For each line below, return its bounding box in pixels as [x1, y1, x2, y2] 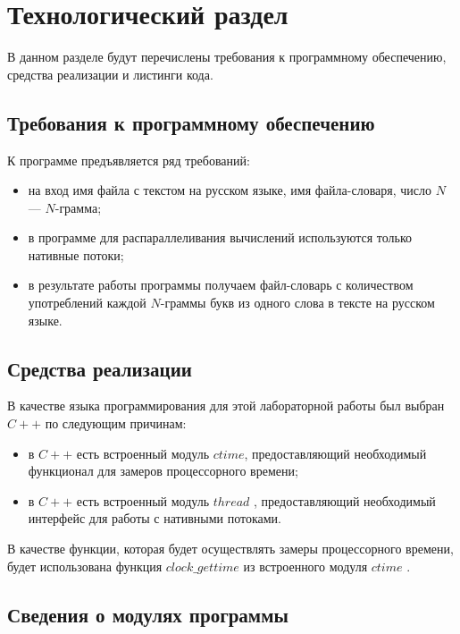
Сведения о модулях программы [7, 600, 289, 628]
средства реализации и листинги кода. [7, 64, 213, 83]
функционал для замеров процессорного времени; [28, 461, 298, 480]
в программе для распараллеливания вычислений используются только [28, 228, 412, 247]
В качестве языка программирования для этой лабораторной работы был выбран [7, 396, 445, 415]
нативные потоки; [28, 245, 124, 264]
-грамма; [54, 198, 102, 216]
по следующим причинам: [45, 414, 187, 433]
